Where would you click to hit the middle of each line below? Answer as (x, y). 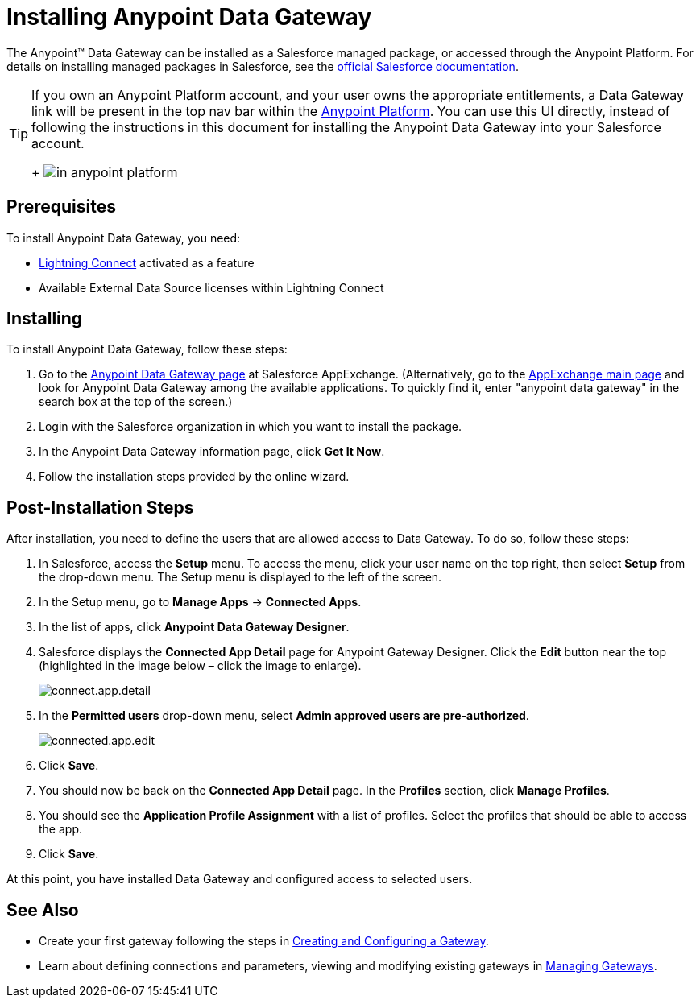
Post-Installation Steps (100, 507)
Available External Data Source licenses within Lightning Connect (211, 287)
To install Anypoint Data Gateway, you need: (124, 238)
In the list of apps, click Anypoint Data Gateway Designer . (194, 627)
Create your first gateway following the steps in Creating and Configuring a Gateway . (264, 941)
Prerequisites (61, 207)
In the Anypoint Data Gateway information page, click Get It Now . (212, 452)
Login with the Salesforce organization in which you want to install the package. (251, 427)
